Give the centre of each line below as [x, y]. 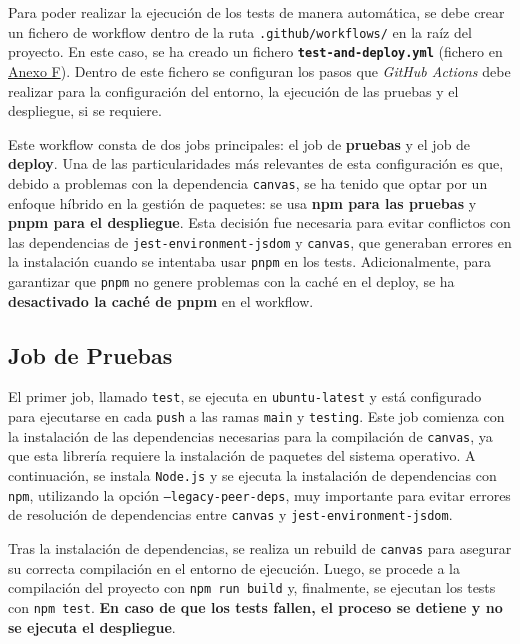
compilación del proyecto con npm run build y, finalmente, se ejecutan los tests [252, 587]
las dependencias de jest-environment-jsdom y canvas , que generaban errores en [260, 241]
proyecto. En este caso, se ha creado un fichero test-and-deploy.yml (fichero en [255, 51]
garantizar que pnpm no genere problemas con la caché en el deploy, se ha [231, 281]
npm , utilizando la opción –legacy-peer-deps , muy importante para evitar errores [259, 494]
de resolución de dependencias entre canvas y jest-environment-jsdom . [230, 514]
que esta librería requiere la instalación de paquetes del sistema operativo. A [242, 455]
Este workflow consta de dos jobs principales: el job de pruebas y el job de [239, 143]
